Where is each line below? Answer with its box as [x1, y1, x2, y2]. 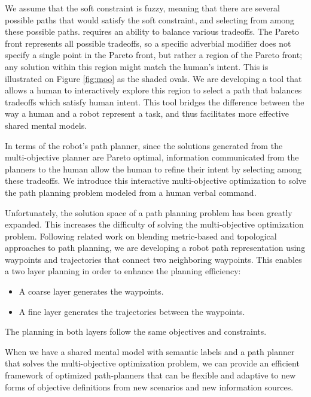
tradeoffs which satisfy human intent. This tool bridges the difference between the [5, 95, 304, 108]
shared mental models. [5, 119, 87, 131]
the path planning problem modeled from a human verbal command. [5, 186, 257, 198]
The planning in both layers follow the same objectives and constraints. [5, 325, 267, 338]
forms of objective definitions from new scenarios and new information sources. [5, 380, 294, 393]
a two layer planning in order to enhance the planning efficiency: [5, 265, 241, 277]
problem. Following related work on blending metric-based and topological [5, 229, 277, 242]
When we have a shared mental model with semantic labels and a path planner [5, 345, 295, 357]
